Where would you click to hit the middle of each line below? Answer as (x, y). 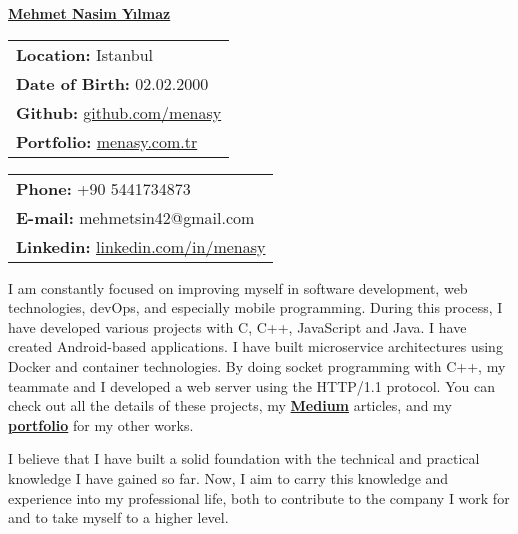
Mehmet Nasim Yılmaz (89, 13)
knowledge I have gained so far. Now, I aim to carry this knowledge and (228, 477)
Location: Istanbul (85, 54)
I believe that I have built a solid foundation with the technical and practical (244, 458)
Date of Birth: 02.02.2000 (112, 83)
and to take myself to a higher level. (118, 517)
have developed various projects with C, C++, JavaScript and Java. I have (237, 326)
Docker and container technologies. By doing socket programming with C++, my (257, 365)
